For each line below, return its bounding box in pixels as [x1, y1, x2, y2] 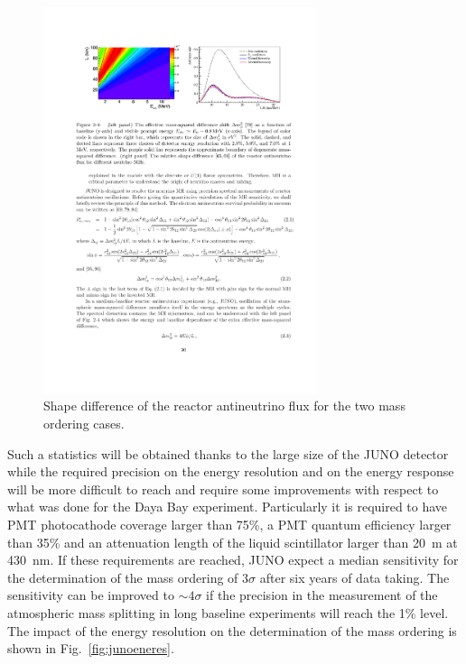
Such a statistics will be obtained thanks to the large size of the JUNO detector [7, 444, 449, 463]
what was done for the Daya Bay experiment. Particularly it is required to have [7, 497, 448, 516]
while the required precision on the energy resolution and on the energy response [7, 462, 454, 481]
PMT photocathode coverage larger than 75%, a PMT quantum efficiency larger [7, 514, 452, 533]
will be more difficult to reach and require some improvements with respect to [7, 479, 439, 498]
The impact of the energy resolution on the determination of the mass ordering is [7, 621, 457, 640]
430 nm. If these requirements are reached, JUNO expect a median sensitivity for [7, 550, 459, 569]
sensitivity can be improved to [7, 586, 174, 604]
